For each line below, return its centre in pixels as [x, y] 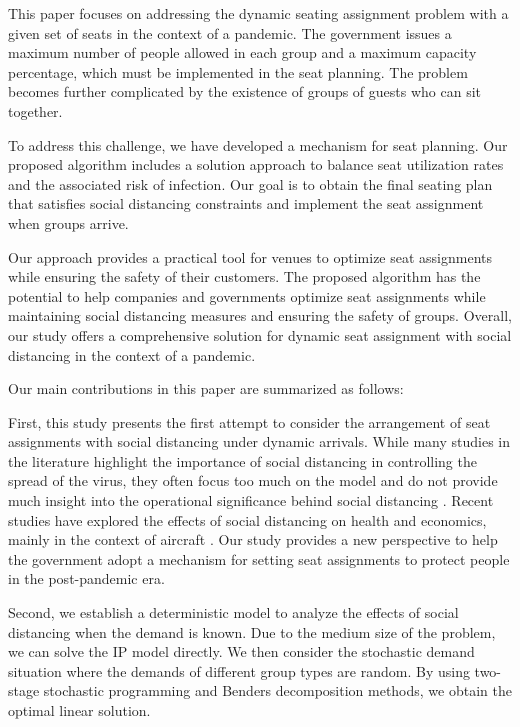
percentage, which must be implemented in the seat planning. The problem [238, 71]
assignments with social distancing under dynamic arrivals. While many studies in [259, 441]
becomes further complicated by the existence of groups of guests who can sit [245, 91]
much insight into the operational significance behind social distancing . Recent [251, 500]
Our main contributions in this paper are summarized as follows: [206, 388]
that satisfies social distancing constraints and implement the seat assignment [246, 203]
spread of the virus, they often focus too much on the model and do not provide [253, 480]
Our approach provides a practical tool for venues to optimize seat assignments [250, 256]
